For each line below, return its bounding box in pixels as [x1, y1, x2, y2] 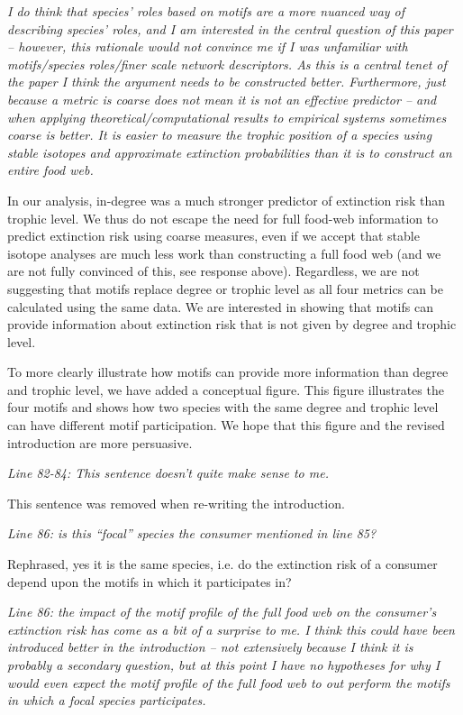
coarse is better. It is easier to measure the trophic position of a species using [7, 125, 432, 144]
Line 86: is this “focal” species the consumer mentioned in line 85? [7, 524, 377, 543]
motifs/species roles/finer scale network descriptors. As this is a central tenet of [7, 54, 447, 73]
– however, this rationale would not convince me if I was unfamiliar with [7, 37, 408, 56]
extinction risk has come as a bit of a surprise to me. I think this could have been [7, 619, 455, 638]
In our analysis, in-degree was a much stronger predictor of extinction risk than [7, 190, 445, 209]
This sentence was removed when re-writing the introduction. [7, 493, 345, 512]
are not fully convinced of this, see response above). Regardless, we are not [7, 261, 420, 280]
